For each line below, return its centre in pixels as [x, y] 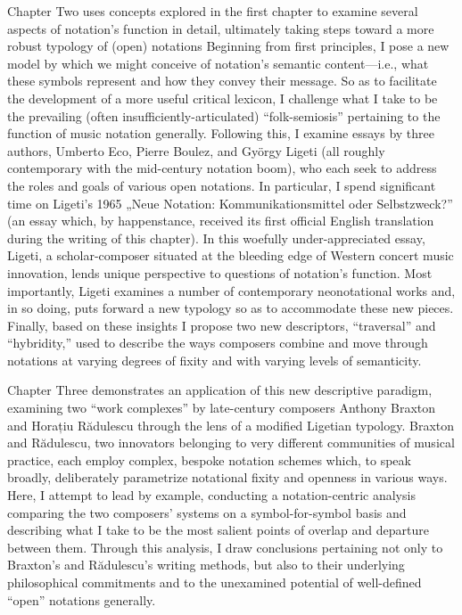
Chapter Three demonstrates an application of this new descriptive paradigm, [220, 390]
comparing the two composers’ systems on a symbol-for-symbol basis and [207, 512]
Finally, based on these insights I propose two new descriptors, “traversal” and [222, 325]
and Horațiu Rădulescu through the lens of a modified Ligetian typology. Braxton [231, 425]
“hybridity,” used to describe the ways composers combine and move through [218, 343]
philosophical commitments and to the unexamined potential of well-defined [214, 582]
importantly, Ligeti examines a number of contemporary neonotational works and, [231, 290]
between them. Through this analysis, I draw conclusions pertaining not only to [225, 547]
